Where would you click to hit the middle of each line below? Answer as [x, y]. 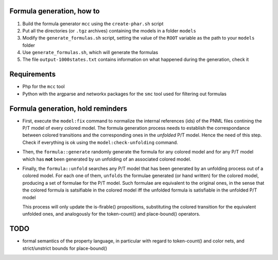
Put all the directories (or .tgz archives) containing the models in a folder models [109, 30]
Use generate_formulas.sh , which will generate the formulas [90, 53]
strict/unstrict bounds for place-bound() [65, 248]
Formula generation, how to [55, 11]
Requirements [33, 74]
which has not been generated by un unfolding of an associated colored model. [107, 159]
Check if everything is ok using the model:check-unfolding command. [100, 142]
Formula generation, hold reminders [68, 108]
